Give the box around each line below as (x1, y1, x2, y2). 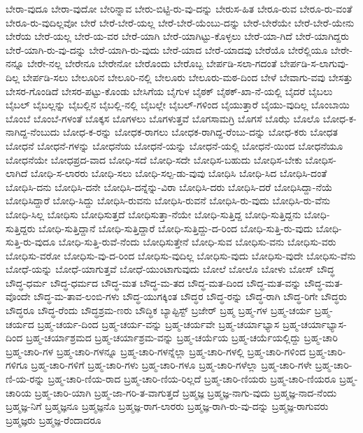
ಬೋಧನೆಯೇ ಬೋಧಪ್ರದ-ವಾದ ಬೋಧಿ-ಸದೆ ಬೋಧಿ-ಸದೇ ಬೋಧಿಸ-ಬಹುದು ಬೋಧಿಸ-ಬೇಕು (6, 152, 302, 166)
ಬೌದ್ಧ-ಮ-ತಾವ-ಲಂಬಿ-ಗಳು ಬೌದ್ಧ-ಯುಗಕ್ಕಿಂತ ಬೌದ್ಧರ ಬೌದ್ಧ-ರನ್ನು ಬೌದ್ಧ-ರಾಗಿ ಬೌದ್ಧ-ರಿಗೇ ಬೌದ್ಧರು (34, 289, 347, 304)
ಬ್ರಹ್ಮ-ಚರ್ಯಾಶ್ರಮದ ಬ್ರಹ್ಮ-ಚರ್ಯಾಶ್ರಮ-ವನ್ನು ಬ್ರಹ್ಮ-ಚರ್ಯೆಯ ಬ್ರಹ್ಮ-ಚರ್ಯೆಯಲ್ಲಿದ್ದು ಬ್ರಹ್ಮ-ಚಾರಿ (25, 330, 338, 345)
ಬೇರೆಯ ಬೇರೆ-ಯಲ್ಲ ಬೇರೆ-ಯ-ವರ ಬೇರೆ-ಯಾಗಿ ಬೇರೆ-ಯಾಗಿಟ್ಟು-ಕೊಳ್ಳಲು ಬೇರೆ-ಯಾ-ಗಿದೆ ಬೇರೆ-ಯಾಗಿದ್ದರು (6, 29, 349, 43)
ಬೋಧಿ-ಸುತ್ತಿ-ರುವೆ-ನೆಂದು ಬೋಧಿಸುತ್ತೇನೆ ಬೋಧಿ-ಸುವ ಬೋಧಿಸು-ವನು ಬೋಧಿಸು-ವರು (58, 234, 336, 249)
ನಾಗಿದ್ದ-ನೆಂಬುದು (6, 125, 60, 139)
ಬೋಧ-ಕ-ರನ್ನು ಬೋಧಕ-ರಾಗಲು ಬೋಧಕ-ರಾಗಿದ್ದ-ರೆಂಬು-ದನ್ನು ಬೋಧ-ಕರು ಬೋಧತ (62, 125, 338, 139)
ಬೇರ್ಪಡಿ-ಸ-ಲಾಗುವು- (280, 56, 349, 71)
